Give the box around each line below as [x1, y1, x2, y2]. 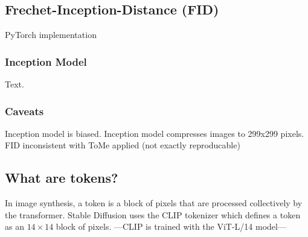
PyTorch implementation [5, 28, 97, 41]
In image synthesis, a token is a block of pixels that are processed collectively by [5, 197, 303, 209]
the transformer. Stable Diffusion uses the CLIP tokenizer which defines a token [5, 208, 301, 221]
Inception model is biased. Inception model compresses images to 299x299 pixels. [5, 127, 304, 139]
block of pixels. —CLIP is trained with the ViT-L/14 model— [56, 220, 286, 233]
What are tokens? [5, 168, 118, 187]
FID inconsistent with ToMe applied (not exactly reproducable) [5, 139, 240, 151]
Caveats [5, 103, 44, 118]
